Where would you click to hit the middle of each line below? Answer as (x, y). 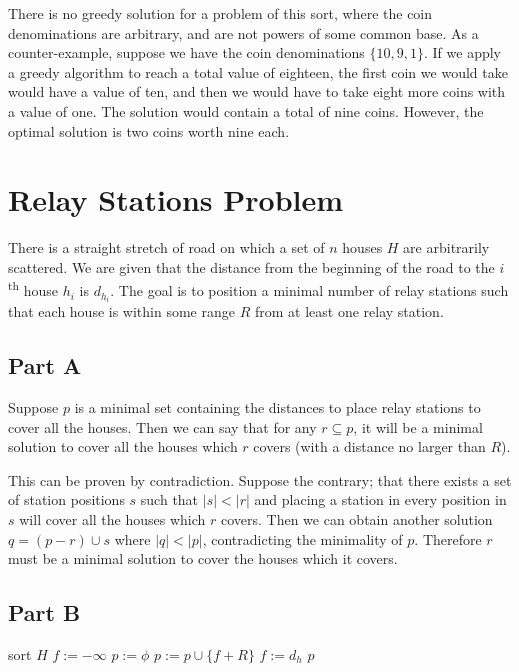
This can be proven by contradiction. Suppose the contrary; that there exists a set (260, 479)
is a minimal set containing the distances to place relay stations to (277, 407)
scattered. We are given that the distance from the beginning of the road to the (251, 266)
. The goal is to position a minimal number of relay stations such (309, 290)
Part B (44, 612)
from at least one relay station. (349, 311)
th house (33, 289)
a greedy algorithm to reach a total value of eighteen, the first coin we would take (258, 71)
